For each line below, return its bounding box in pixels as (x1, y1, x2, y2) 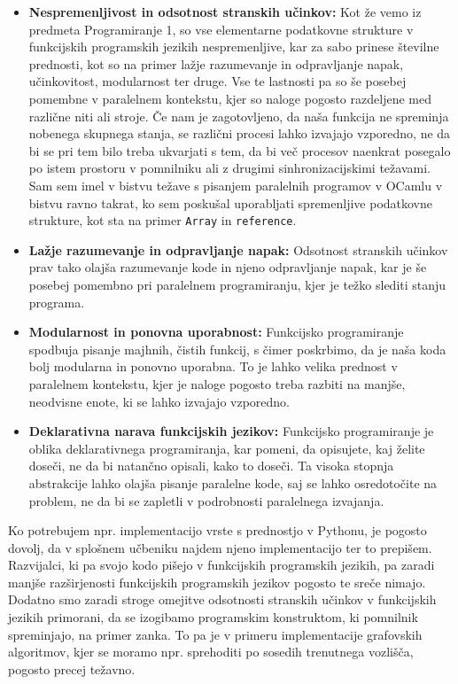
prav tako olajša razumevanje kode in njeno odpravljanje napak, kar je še (28, 258, 427, 276)
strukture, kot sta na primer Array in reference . (28, 211, 297, 229)
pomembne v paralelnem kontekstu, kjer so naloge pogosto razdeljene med (28, 89, 431, 107)
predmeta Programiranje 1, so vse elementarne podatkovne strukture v (28, 19, 414, 38)
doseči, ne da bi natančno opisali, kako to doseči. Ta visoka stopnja (28, 456, 394, 475)
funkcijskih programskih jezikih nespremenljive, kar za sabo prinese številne (28, 37, 439, 56)
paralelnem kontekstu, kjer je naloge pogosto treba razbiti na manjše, (28, 374, 406, 393)
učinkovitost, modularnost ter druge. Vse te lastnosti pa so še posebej (28, 72, 407, 90)
